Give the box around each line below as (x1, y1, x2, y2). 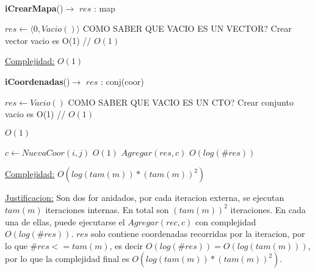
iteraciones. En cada (230, 203, 306, 216)
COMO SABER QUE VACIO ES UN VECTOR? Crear (82, 22, 292, 35)
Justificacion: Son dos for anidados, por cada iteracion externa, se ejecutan (5, 191, 284, 204)
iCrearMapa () (5, 1, 63, 14)
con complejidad (195, 215, 256, 228)
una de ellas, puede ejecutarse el (5, 215, 125, 228)
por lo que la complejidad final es (5, 252, 129, 265)
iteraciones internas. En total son (45, 203, 169, 216)
